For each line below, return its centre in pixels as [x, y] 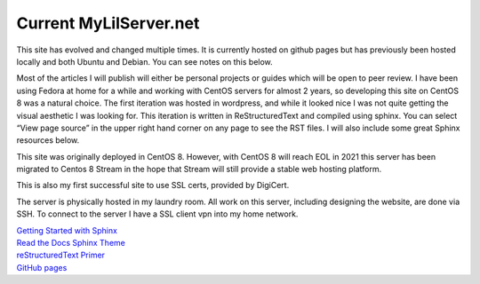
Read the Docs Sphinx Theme [71, 243]
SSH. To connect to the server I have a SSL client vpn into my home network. [157, 214]
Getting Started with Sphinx [67, 230]
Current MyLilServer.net [108, 23]
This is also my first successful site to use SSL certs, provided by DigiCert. [153, 185]
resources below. [48, 140]
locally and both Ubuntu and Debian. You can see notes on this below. [144, 61]
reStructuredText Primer [61, 255]
